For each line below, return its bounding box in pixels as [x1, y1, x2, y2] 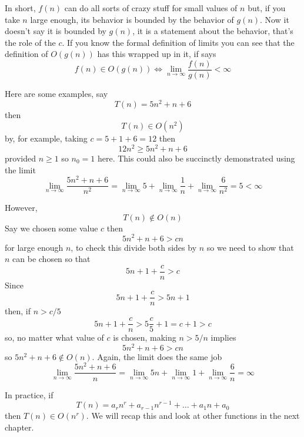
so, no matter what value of [5, 331, 104, 344]
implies [211, 331, 236, 344]
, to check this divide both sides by [71, 241, 197, 253]
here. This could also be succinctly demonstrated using [97, 152, 295, 164]
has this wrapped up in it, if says [97, 48, 216, 60]
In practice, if [5, 388, 54, 401]
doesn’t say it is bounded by [5, 25, 106, 37]
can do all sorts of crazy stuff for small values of [64, 2, 238, 14]
